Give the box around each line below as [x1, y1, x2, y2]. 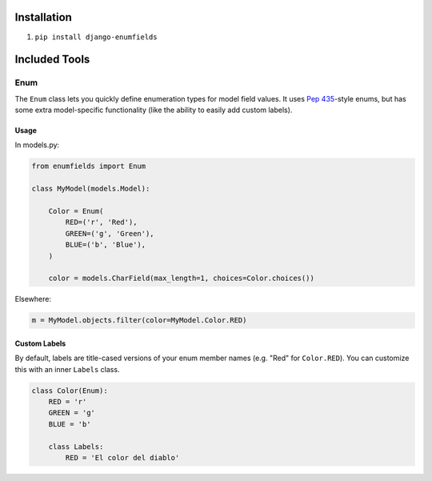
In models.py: [14, 140, 60, 150]
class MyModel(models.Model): [31, 184, 150, 194]
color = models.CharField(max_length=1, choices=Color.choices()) [48, 274, 315, 283]
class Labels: [48, 442, 104, 451]
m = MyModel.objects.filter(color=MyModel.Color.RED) [31, 316, 247, 325]
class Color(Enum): [31, 386, 108, 395]
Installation [14, 10, 72, 24]
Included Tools [14, 53, 90, 66]
